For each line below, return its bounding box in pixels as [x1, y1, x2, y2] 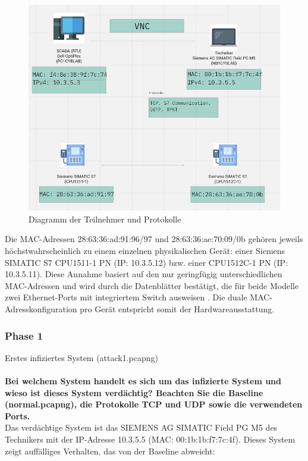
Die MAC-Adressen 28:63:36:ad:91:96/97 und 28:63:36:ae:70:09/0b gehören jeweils [5, 233, 303, 245]
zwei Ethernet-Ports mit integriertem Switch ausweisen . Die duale [5, 291, 247, 303]
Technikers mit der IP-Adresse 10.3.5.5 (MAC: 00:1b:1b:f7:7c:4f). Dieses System [5, 432, 296, 445]
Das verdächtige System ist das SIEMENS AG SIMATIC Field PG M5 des [5, 421, 278, 434]
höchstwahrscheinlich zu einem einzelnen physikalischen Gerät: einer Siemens [5, 244, 285, 257]
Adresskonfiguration [5, 302, 77, 315]
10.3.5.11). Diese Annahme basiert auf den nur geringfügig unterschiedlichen [5, 268, 282, 280]
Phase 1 [5, 328, 43, 343]
